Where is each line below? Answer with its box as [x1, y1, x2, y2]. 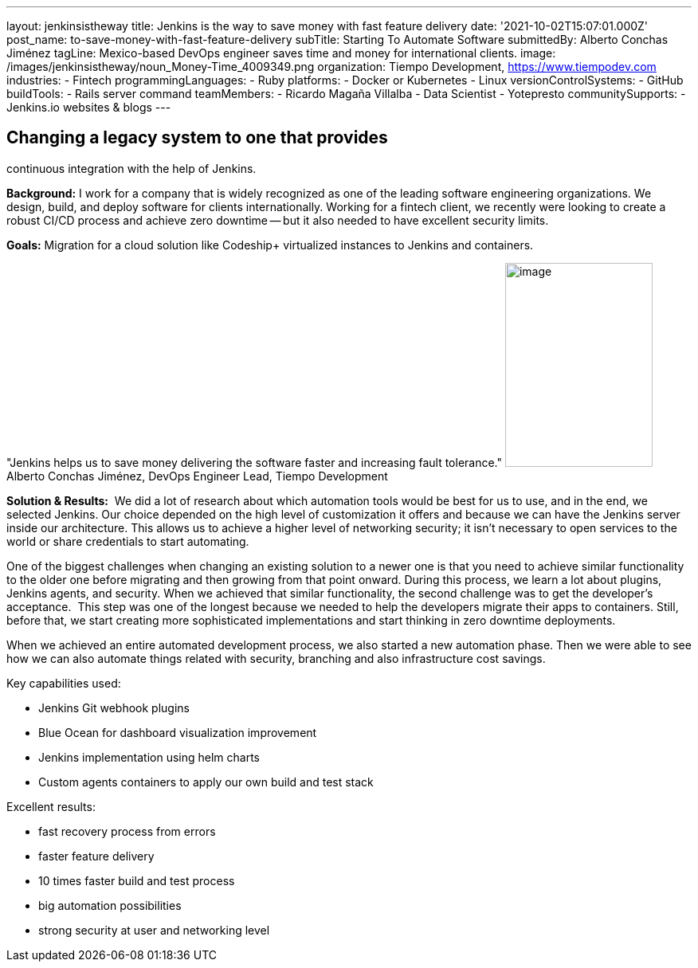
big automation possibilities [38, 898, 182, 912]
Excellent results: [6, 799, 96, 813]
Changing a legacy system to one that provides [6, 127, 388, 148]
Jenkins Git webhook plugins [38, 700, 190, 715]
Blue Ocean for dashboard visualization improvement [38, 725, 317, 739]
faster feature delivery [38, 848, 155, 863]
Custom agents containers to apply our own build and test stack [38, 774, 374, 789]
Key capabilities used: [6, 676, 121, 690]
